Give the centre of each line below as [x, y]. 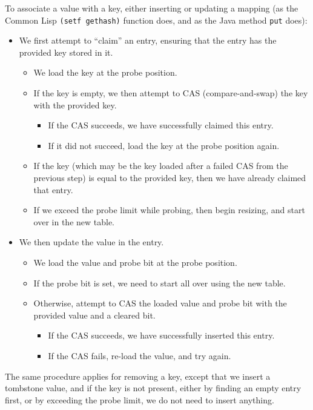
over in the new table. [74, 221]
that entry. [53, 189]
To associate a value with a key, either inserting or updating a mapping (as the [152, 8]
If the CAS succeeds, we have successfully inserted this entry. [161, 335]
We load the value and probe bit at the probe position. [135, 262]
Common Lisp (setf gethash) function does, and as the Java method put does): [156, 20]
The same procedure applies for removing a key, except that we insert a [138, 376]
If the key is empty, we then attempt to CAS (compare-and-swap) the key [171, 93]
